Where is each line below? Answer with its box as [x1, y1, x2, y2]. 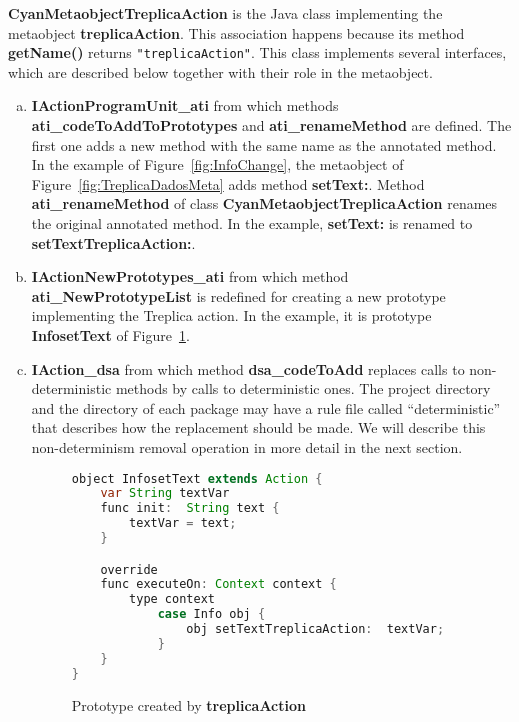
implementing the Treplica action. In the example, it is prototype [31, 305, 432, 326]
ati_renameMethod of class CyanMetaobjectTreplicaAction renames [31, 193, 498, 214]
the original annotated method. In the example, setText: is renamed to [31, 213, 473, 233]
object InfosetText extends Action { [71, 471, 323, 486]
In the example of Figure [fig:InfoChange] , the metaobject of [31, 154, 404, 175]
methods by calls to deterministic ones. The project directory [115, 378, 491, 399]
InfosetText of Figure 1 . [31, 324, 190, 345]
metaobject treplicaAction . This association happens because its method [8, 22, 465, 43]
